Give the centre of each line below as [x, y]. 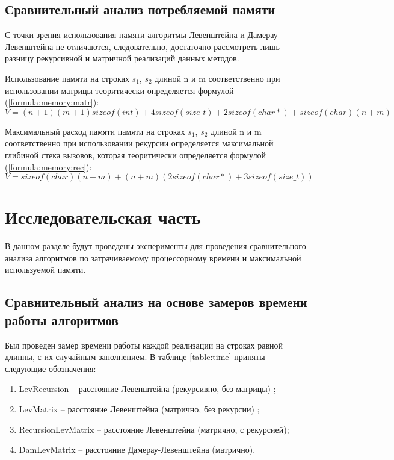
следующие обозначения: [51, 368]
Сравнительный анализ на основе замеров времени [156, 302]
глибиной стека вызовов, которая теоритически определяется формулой [135, 154]
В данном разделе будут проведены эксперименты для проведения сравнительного [155, 246]
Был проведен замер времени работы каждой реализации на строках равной [144, 345]
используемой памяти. [45, 269]
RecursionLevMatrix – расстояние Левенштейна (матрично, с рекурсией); [154, 429]
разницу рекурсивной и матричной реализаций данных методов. [122, 58]
